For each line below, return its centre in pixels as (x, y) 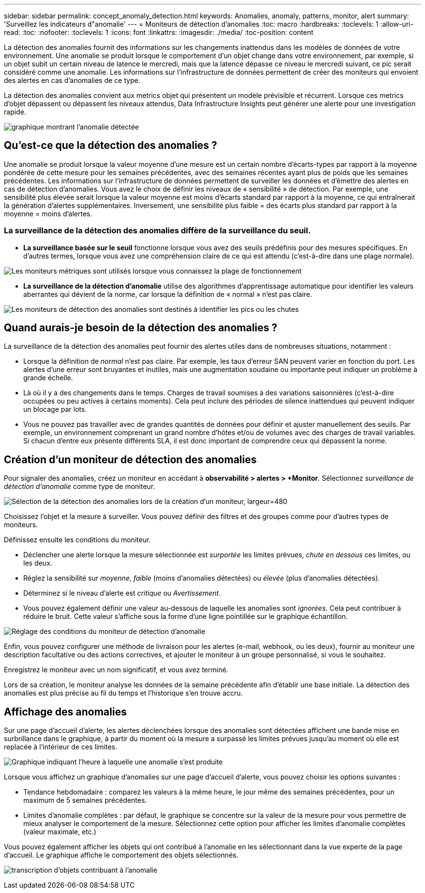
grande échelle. (48, 378)
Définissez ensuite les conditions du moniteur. (77, 540)
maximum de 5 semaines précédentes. (85, 800)
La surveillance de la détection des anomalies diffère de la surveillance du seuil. (157, 231)
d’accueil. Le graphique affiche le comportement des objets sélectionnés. (121, 855)
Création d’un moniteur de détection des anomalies (131, 459)
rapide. (15, 112)
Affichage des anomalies (65, 712)
